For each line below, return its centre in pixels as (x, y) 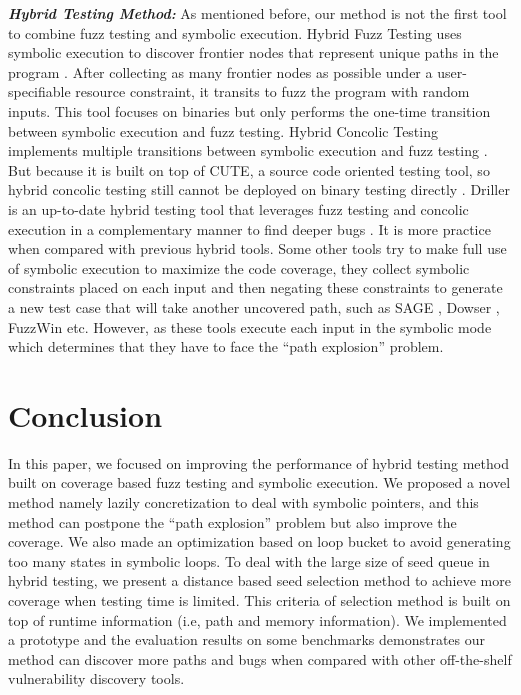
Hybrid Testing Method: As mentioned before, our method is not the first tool (257, 13)
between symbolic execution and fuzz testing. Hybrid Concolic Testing (223, 130)
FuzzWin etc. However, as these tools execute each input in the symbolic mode (250, 326)
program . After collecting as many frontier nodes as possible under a (220, 71)
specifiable (39, 91)
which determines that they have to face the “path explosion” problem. (226, 346)
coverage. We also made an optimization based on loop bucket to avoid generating (259, 541)
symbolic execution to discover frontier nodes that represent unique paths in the (253, 52)
